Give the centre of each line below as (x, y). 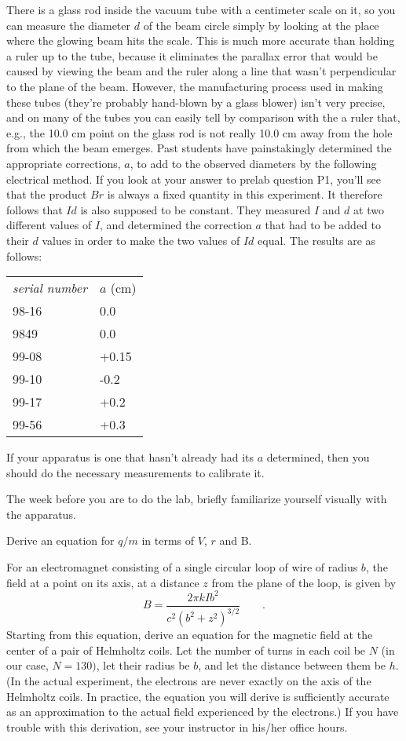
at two (369, 209)
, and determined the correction (176, 225)
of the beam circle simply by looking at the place (261, 25)
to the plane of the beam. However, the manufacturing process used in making (195, 86)
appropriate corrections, (64, 163)
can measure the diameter (69, 25)
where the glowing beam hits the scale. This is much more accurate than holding (201, 40)
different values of (49, 225)
